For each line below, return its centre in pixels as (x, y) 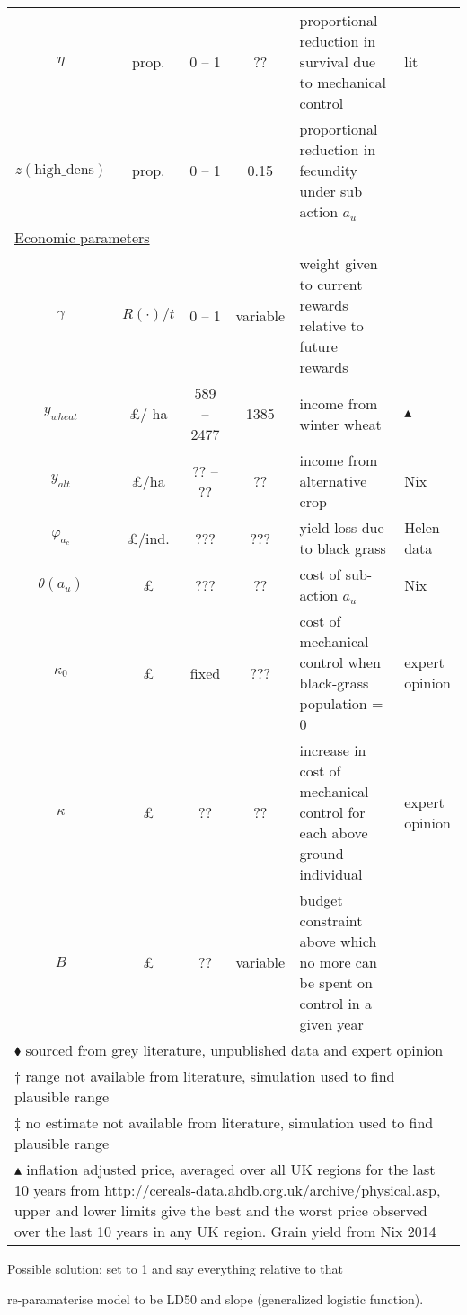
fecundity (329, 170)
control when (340, 662)
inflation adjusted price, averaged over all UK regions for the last (231, 1169)
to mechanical (343, 82)
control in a (336, 1003)
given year (331, 1024)
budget (321, 900)
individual (331, 874)
